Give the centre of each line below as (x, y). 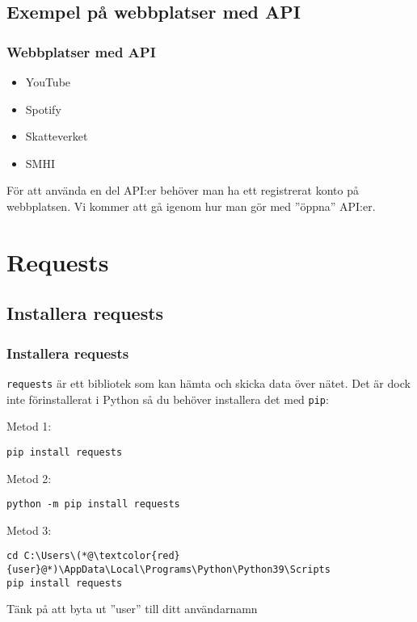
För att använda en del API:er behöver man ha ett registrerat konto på (183, 190)
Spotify (43, 109)
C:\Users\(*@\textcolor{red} (102, 556)
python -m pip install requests (93, 504)
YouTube (48, 82)
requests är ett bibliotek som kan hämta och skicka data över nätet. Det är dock (208, 382)
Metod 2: (29, 478)
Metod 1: (29, 426)
